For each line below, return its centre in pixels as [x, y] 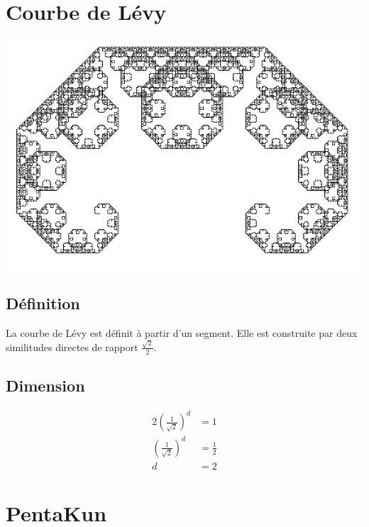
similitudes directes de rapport [72, 346]
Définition [43, 303]
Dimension [45, 385]
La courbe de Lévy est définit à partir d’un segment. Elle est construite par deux [182, 332]
